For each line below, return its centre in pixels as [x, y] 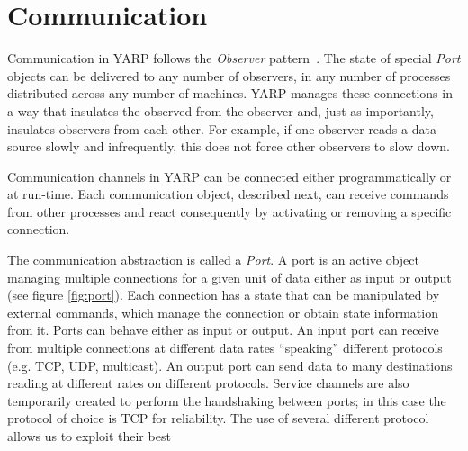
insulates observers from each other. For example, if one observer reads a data [222, 128]
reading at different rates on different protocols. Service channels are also [208, 383]
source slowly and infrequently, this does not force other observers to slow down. [229, 146]
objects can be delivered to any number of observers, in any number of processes [229, 75]
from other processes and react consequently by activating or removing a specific [229, 211]
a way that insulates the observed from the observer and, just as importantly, [220, 110]
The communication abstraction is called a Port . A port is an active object [213, 260]
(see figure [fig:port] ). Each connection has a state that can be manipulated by [224, 295]
